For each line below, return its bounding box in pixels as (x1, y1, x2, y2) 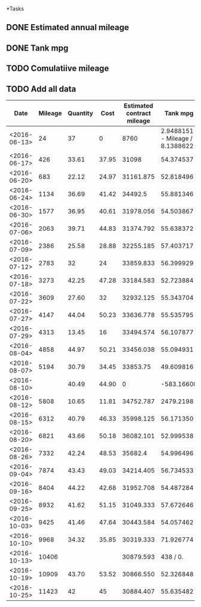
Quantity (68, 109, 94, 117)
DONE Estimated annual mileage (6, 22, 130, 32)
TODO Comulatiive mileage (6, 63, 109, 74)
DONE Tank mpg (6, 43, 69, 53)
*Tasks (6, 5, 24, 12)
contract (126, 109, 151, 117)
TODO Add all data (6, 84, 77, 94)
